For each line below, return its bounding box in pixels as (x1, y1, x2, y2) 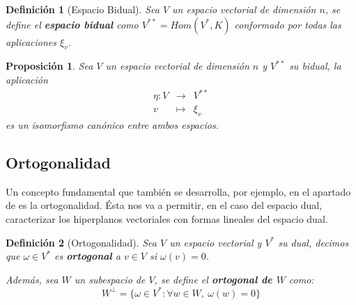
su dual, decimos (278, 235, 349, 249)
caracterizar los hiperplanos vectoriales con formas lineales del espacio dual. (6, 211, 328, 226)
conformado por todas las (234, 17, 341, 31)
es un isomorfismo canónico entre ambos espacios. (6, 117, 219, 132)
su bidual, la (289, 58, 341, 73)
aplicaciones (6, 34, 56, 49)
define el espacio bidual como (6, 17, 139, 31)
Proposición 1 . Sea (6, 58, 93, 73)
